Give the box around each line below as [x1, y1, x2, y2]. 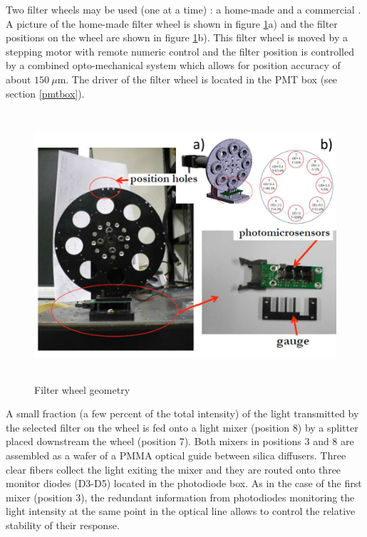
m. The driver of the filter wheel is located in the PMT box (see [57, 71, 338, 86]
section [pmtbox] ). [6, 85, 85, 100]
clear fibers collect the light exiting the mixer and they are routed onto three [6, 462, 341, 476]
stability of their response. [6, 518, 120, 533]
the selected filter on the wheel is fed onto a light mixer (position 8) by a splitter [6, 419, 358, 434]
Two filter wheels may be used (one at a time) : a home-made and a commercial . [6, 2, 361, 16]
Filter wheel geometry [34, 382, 130, 397]
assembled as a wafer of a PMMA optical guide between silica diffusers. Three [6, 448, 346, 463]
